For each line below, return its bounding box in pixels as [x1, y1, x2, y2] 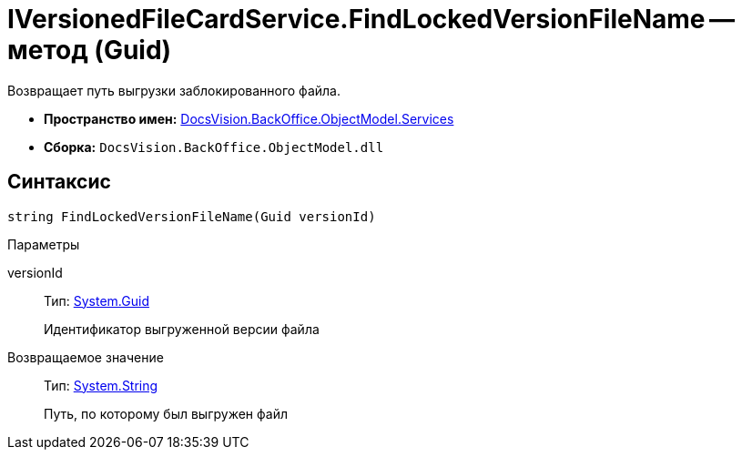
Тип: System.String [44, 377, 158, 393]
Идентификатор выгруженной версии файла [44, 320, 320, 337]
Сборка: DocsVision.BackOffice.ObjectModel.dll [44, 138, 384, 155]
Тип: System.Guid [44, 292, 149, 309]
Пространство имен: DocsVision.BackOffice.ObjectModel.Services [44, 110, 454, 127]
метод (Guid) [7, 35, 172, 66]
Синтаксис [7, 170, 111, 194]
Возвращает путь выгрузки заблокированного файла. [7, 82, 341, 98]
